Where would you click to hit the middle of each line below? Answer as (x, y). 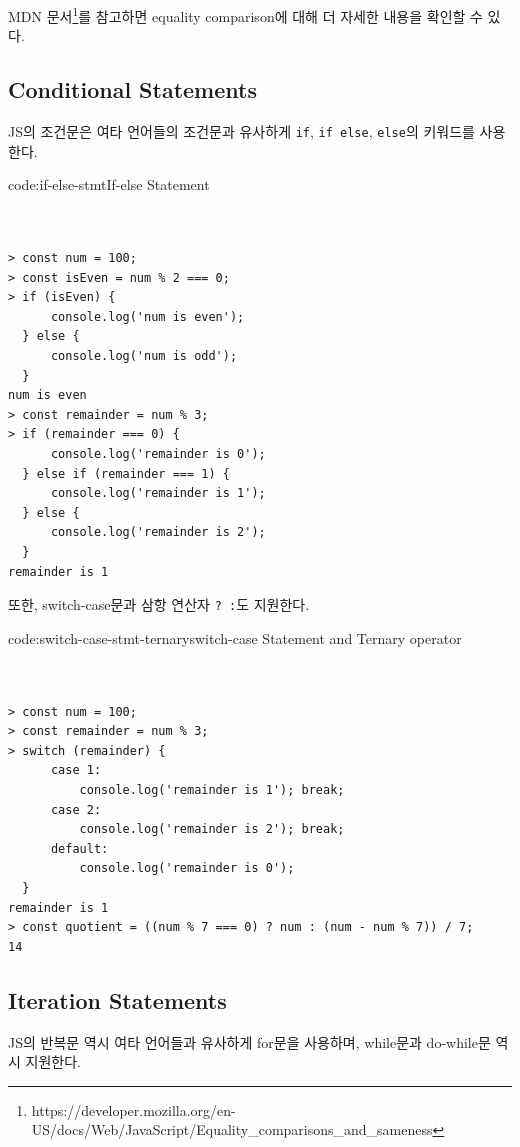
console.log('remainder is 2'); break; (212, 829)
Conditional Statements (132, 89)
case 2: (76, 809)
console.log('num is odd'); (144, 356)
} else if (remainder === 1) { (126, 473)
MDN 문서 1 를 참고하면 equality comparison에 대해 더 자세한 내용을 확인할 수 (245, 14)
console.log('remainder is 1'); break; (212, 789)
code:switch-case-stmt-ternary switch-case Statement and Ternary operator (235, 637)
